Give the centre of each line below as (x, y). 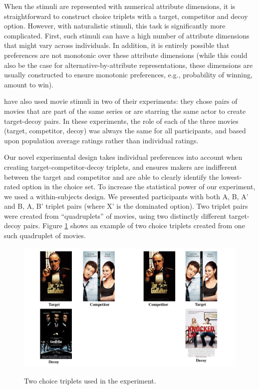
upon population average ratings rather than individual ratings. (101, 140)
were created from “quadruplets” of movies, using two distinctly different (115, 215)
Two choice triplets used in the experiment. (90, 380)
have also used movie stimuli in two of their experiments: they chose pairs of (121, 101)
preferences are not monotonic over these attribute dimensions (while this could (126, 55)
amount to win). (29, 84)
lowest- (231, 177)
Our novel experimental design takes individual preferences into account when (123, 157)
